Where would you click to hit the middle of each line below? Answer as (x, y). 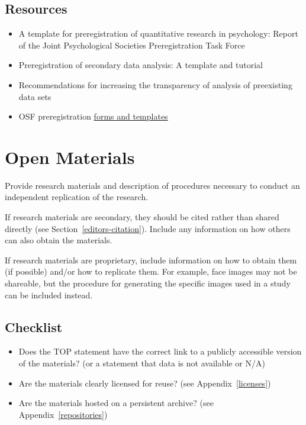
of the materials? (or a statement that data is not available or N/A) (142, 363)
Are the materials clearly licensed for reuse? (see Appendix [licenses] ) (145, 383)
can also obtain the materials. (59, 240)
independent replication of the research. (77, 197)
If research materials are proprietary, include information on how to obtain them (151, 260)
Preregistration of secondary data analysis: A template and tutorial (141, 65)
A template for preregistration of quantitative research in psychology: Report (158, 33)
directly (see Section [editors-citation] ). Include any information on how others (148, 228)
